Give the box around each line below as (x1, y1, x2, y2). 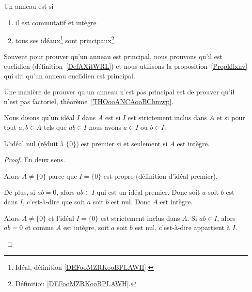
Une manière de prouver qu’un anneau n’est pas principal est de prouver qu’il (4, 87, 235, 97)
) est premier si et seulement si (76, 138, 168, 148)
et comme (25, 222, 54, 232)
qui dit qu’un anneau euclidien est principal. (4, 70, 135, 80)
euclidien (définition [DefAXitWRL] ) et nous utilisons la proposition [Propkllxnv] (4, 61, 248, 71)
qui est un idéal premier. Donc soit (96, 187, 200, 197)
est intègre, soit (63, 222, 109, 232)
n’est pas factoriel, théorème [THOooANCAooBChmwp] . (4, 96, 173, 106)
